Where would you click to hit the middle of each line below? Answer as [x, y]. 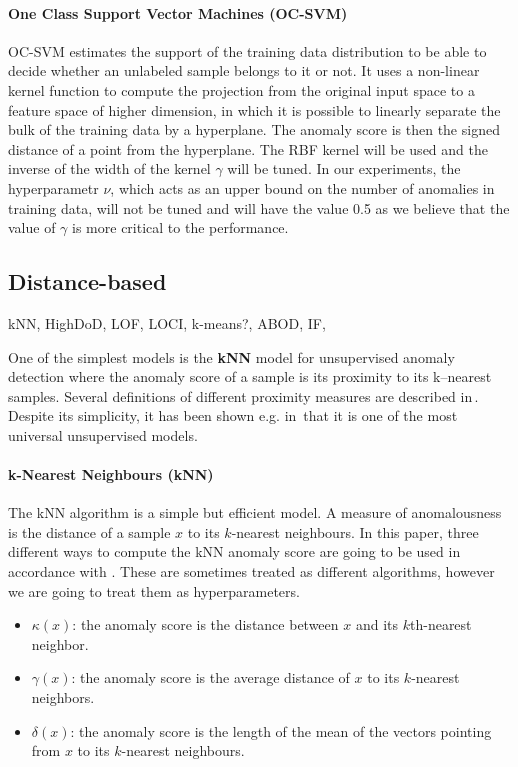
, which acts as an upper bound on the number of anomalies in [302, 187]
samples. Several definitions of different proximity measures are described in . [243, 395]
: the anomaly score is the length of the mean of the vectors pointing [281, 730]
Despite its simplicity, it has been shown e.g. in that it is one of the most [233, 415]
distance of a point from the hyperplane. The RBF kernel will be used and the [248, 148]
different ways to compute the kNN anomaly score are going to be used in [234, 551]
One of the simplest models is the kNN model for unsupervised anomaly [231, 356]
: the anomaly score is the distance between [205, 624]
